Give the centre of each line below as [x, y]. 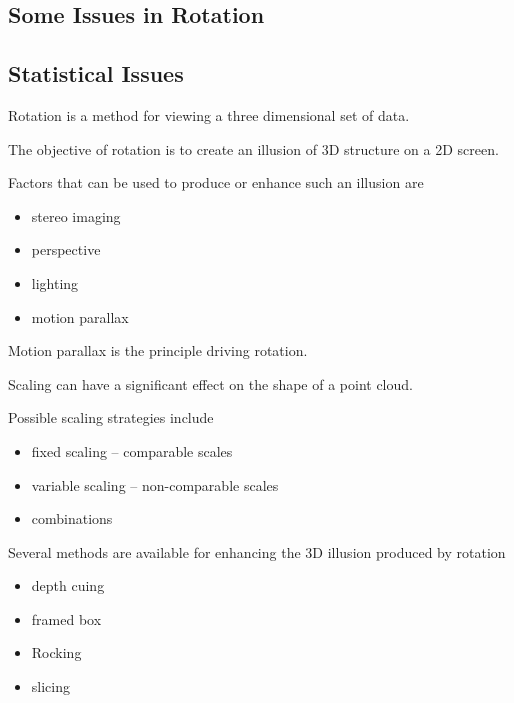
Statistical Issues [96, 73]
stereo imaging [76, 215]
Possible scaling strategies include [111, 417]
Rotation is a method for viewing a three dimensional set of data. [209, 114]
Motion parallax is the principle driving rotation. [158, 350]
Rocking [56, 652]
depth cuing [68, 585]
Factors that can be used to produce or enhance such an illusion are [216, 182]
